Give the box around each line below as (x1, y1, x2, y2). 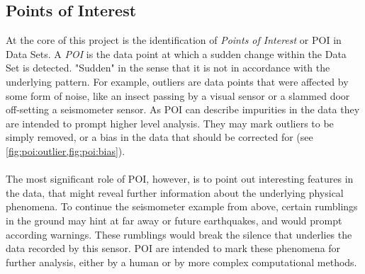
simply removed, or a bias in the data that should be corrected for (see (6, 130, 313, 144)
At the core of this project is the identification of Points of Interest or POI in (6, 33, 342, 47)
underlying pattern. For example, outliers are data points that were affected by (6, 74, 349, 89)
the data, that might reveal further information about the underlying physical (6, 185, 344, 200)
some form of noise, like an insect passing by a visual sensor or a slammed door (6, 88, 350, 103)
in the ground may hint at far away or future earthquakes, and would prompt (6, 212, 342, 227)
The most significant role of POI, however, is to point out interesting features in (6, 171, 354, 186)
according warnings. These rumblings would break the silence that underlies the (6, 227, 352, 241)
